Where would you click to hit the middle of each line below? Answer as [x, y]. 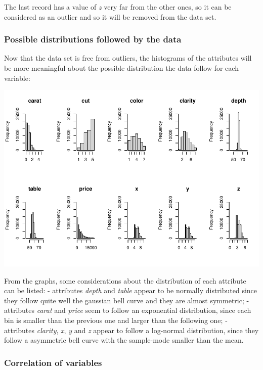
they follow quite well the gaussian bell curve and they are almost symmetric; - [127, 300]
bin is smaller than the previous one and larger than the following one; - [116, 320]
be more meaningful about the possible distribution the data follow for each [121, 68]
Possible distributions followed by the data [93, 39]
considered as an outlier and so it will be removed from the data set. [110, 16]
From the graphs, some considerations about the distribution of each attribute [125, 280]
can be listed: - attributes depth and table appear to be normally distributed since [131, 290]
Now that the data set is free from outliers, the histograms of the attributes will [128, 58]
